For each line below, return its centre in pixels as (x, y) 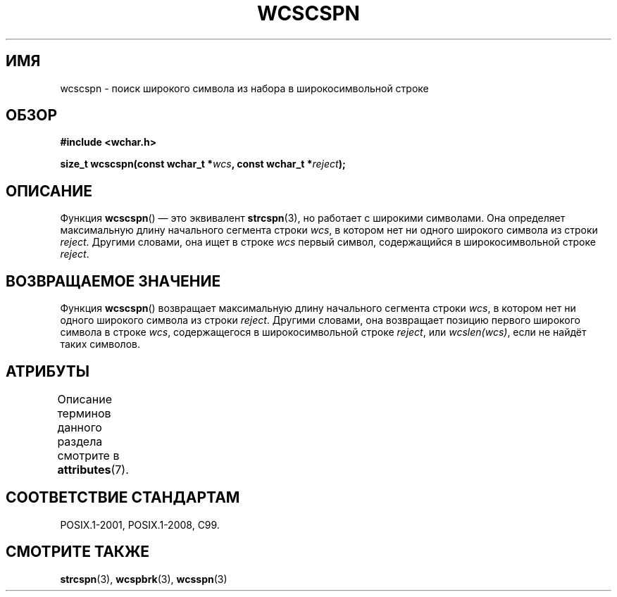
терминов (84, 413)
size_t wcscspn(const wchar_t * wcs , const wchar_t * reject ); (203, 164)
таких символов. (100, 344)
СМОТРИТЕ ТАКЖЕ (78, 552)
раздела (80, 441)
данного (80, 427)
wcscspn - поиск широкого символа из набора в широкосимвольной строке (244, 88)
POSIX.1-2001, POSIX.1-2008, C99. (140, 524)
